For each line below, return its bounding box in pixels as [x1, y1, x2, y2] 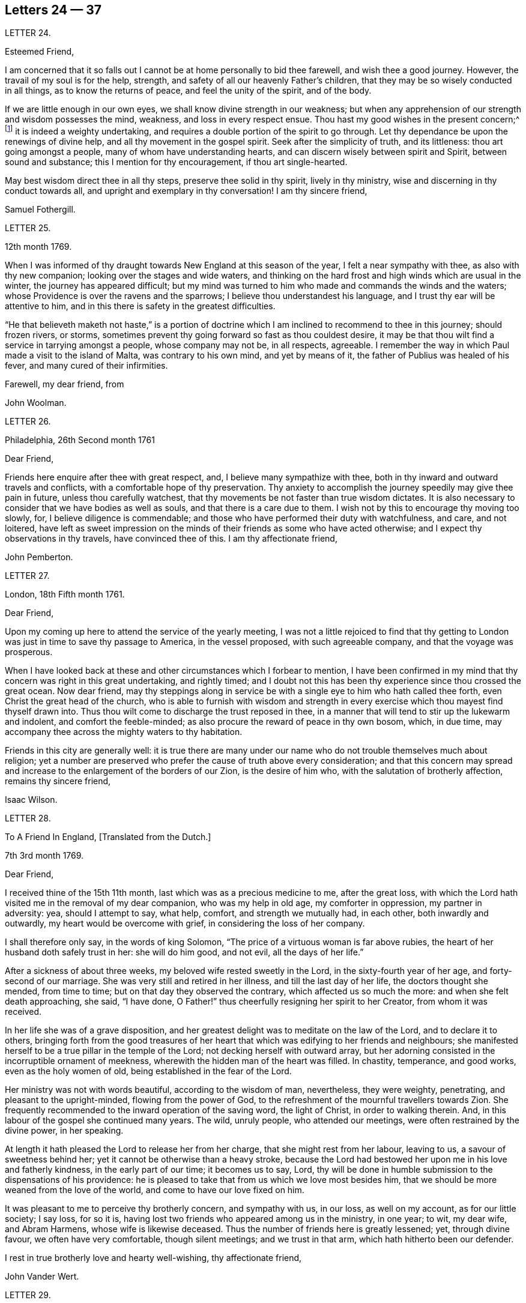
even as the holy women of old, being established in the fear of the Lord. [5, 1066, 292, 1077]
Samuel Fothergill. [5, 204, 76, 215]
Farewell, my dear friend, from [5, 379, 124, 390]
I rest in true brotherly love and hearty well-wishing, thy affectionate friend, [5, 1253, 302, 1263]
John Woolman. [5, 398, 67, 408]
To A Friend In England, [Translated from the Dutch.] [5, 832, 211, 842]
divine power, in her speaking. [5, 1125, 124, 1136]
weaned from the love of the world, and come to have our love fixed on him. [5, 1185, 304, 1196]
